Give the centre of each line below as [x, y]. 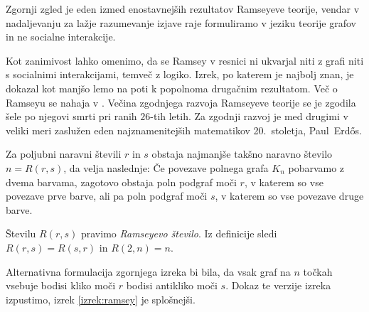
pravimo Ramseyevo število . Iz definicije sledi [179, 233]
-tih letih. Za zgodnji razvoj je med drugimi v [249, 116]
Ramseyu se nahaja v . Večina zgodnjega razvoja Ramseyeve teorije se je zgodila [181, 102]
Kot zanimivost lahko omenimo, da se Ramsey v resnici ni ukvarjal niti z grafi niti [185, 60]
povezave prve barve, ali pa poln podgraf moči [107, 196]
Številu [21, 233]
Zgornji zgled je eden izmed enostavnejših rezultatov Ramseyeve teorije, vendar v [183, 9]
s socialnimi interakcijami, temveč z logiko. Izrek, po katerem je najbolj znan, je [180, 74]
